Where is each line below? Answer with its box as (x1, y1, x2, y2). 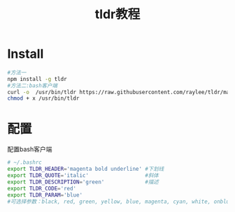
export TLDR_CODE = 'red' (7, 185, 77, 192)
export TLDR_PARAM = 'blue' (7, 191, 83, 199)
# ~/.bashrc (7, 159, 42, 166)
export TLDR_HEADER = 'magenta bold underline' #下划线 (7, 165, 164, 173)
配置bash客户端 (7, 145, 52, 153)
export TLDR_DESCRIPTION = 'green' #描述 (7, 179, 159, 185)
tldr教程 (94, 6, 141, 22)
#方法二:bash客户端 (7, 82, 58, 89)
